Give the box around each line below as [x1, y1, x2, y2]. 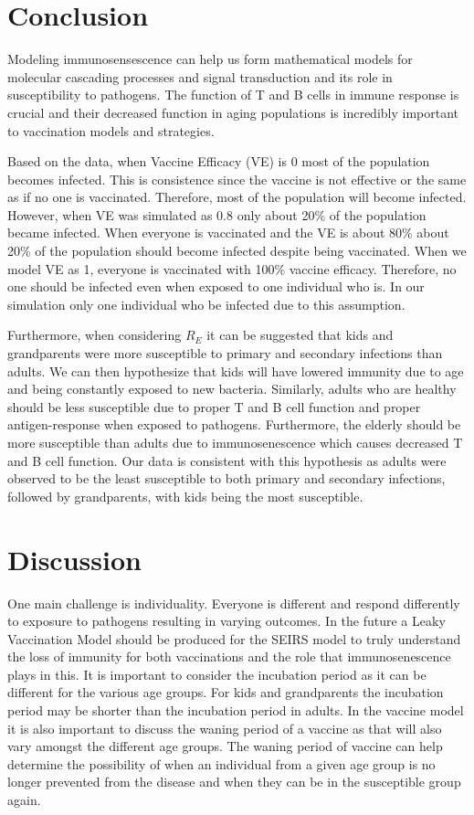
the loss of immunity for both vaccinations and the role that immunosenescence [7, 647, 451, 666]
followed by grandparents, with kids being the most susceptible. [7, 486, 363, 505]
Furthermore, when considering [7, 325, 182, 344]
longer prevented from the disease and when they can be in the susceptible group [7, 772, 461, 791]
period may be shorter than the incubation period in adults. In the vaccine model [7, 701, 464, 720]
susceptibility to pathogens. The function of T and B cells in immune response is [7, 85, 459, 104]
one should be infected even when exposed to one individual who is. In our [7, 277, 425, 296]
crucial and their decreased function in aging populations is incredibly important [7, 102, 459, 122]
